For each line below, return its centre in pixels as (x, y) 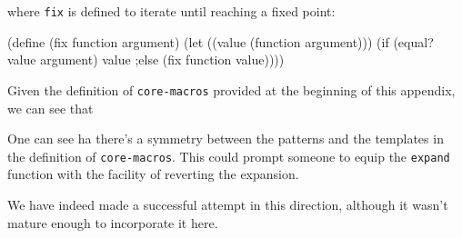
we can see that (50, 108)
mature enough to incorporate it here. (113, 222)
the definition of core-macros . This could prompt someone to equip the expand (229, 156)
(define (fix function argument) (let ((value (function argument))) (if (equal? (221, 41)
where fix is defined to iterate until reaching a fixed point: (171, 11)
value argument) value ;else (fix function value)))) (146, 59)
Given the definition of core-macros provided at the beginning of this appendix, (231, 89)
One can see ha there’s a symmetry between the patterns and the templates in (226, 139)
